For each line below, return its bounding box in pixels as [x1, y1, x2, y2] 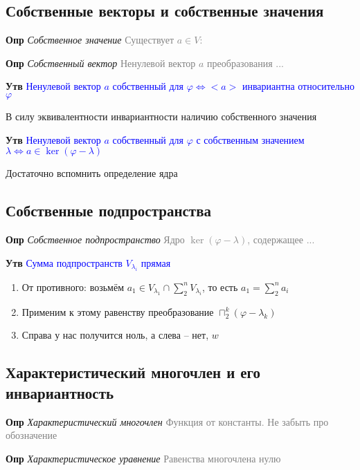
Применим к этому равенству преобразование [21, 304, 214, 319]
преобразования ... [207, 55, 284, 70]
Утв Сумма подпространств [6, 255, 123, 270]
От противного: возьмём [21, 279, 125, 294]
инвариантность [6, 382, 114, 403]
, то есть [201, 279, 238, 294]
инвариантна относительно [242, 79, 354, 93]
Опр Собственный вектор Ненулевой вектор [6, 55, 196, 70]
